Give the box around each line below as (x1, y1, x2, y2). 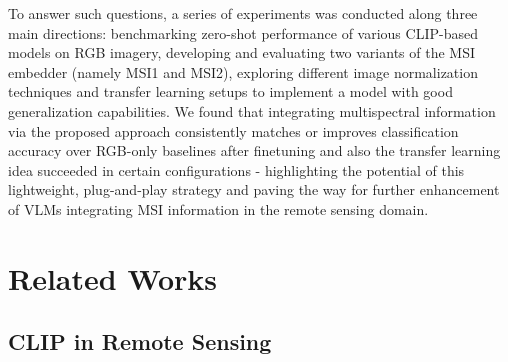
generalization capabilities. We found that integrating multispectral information (8, 100, 496, 121)
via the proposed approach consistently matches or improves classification (8, 120, 459, 141)
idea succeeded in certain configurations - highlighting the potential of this (8, 159, 465, 180)
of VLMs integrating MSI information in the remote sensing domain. (8, 198, 429, 219)
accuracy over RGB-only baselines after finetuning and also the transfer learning (8, 140, 501, 161)
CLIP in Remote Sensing (8, 326, 272, 357)
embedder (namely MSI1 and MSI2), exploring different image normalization (8, 61, 478, 82)
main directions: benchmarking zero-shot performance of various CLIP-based (8, 22, 478, 43)
